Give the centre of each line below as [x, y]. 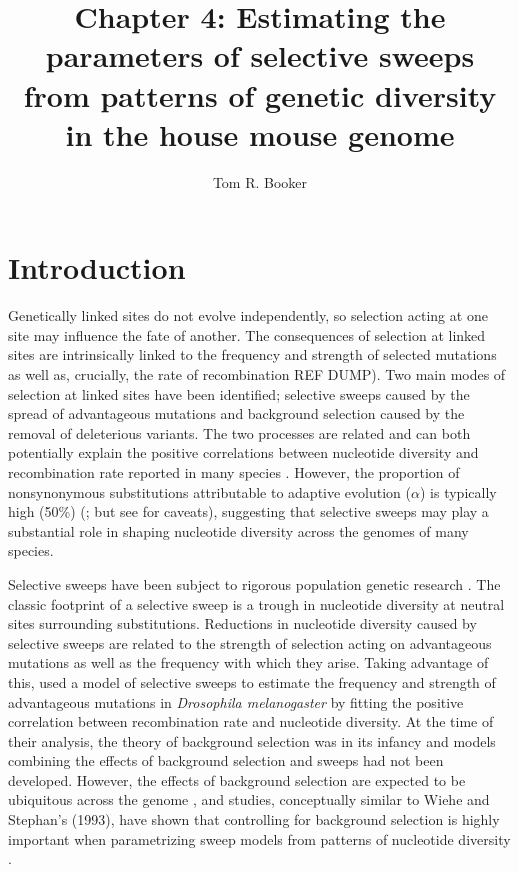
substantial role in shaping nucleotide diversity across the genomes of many [238, 530]
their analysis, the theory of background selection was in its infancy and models [252, 740]
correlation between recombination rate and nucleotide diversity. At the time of [251, 721]
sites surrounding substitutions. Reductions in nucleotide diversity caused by [242, 623]
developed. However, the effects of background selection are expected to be [237, 779]
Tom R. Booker [260, 181]
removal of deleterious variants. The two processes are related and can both [239, 432]
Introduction [97, 267]
